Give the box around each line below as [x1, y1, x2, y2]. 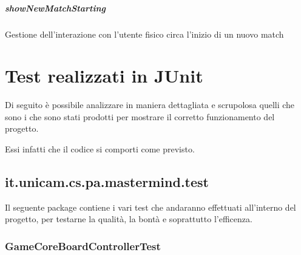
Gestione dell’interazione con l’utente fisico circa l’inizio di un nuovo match [5, 27, 284, 40]
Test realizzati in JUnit [5, 63, 203, 88]
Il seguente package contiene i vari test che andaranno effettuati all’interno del [5, 200, 296, 213]
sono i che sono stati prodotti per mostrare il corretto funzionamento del [5, 110, 275, 123]
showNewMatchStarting [5, 1, 106, 14]
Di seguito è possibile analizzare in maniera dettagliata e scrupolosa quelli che [5, 98, 295, 111]
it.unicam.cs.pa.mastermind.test [5, 172, 209, 191]
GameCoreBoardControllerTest [5, 238, 161, 253]
